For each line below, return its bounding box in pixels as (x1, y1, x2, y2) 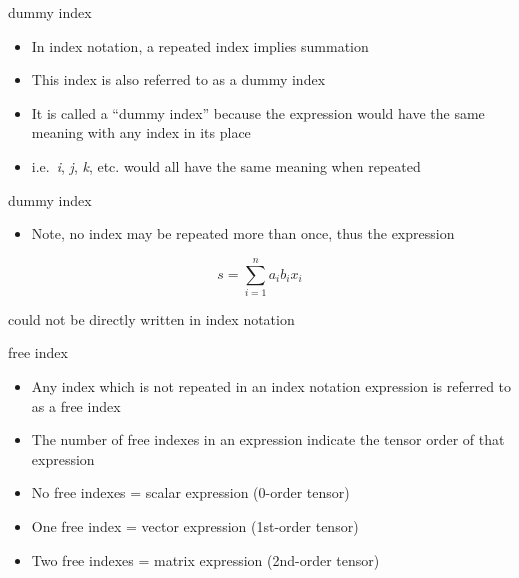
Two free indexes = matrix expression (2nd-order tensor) (31, 549, 380, 570)
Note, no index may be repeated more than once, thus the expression (31, 223, 455, 244)
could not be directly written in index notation (8, 308, 295, 329)
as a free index (31, 395, 121, 416)
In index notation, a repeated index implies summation (31, 35, 369, 56)
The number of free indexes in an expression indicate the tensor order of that (31, 429, 505, 450)
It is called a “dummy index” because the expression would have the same (31, 102, 485, 123)
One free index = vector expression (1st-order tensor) (31, 516, 359, 537)
